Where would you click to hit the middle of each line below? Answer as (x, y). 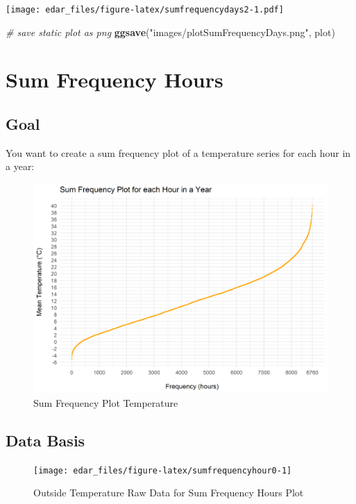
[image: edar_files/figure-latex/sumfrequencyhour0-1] (163, 470)
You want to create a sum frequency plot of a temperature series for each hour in (178, 152)
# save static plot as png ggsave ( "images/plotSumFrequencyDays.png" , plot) (170, 32)
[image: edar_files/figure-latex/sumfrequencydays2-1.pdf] (145, 10)
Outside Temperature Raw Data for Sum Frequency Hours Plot (169, 493)
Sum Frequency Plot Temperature (106, 402)
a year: (20, 166)
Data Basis (45, 440)
